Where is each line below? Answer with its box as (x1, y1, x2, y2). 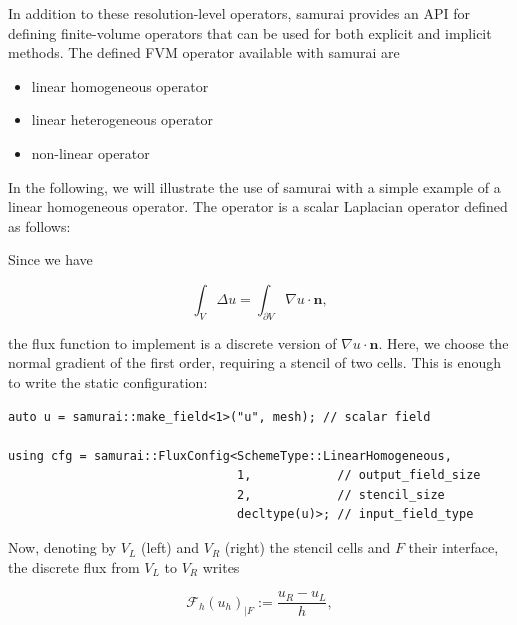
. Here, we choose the (378, 332, 509, 353)
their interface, (408, 537, 499, 558)
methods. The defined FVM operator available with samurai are (8, 42, 400, 63)
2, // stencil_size (237, 487, 445, 502)
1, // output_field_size (237, 468, 481, 483)
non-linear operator (31, 142, 150, 163)
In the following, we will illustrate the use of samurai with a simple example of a (8, 176, 501, 197)
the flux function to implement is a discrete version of (8, 332, 337, 353)
